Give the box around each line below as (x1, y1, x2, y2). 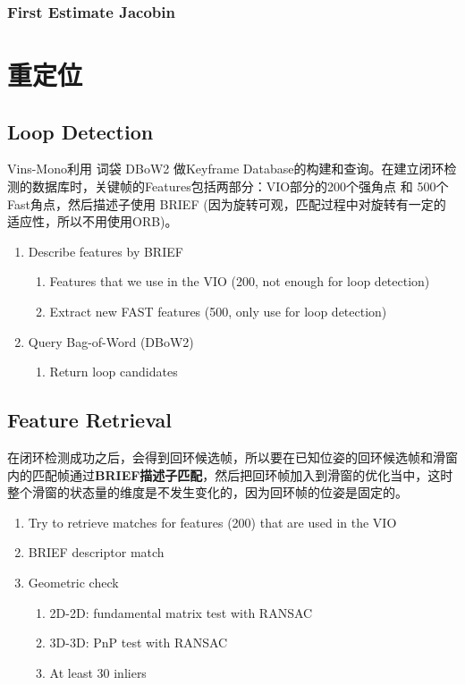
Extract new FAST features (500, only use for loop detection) (49, 301, 387, 320)
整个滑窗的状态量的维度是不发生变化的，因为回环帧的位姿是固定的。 (7, 483, 408, 502)
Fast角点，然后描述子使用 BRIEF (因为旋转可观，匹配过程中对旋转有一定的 (7, 194, 446, 213)
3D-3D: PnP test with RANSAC (49, 633, 228, 652)
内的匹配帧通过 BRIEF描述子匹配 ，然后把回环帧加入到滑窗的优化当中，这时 (7, 465, 453, 484)
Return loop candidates (49, 362, 178, 381)
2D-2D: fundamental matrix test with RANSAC (49, 603, 313, 622)
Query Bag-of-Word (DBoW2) (28, 332, 194, 351)
